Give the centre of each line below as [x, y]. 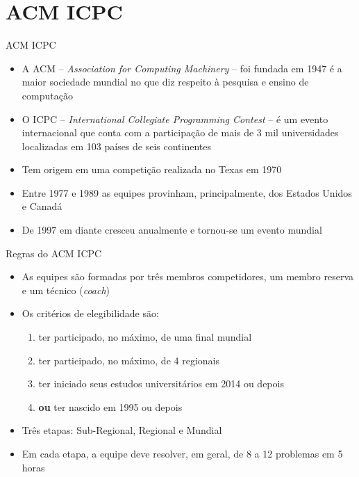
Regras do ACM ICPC [54, 253]
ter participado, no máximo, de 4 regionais [129, 360]
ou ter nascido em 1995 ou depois [110, 406]
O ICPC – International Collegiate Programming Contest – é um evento [175, 119]
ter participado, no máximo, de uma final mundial [145, 337]
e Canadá [42, 206]
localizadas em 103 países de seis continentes [117, 146]
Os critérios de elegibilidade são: [90, 313]
